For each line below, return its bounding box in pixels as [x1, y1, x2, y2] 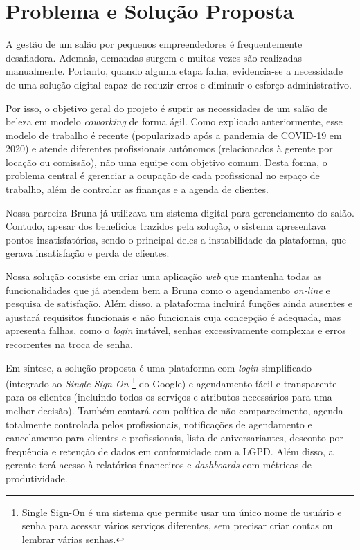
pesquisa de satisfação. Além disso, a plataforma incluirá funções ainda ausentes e [6, 296, 352, 311]
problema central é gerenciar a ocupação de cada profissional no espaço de [6, 168, 320, 183]
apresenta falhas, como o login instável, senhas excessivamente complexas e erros [6, 323, 346, 338]
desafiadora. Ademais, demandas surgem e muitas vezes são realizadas [6, 50, 303, 64]
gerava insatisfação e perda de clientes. [6, 246, 170, 260]
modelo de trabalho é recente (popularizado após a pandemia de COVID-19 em [6, 127, 342, 142]
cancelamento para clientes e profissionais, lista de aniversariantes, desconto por [6, 430, 344, 445]
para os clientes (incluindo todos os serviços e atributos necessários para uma [6, 389, 332, 404]
